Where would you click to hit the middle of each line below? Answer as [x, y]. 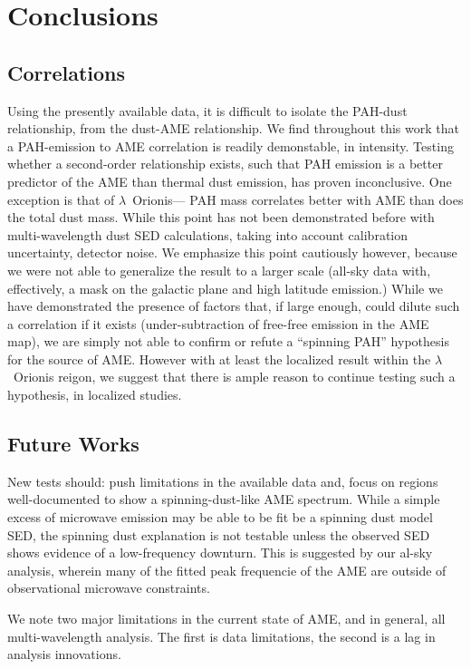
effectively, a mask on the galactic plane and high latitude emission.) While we [225, 288]
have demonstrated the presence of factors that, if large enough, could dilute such [234, 306]
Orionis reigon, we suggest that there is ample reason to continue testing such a [234, 377]
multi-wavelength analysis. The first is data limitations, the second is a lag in [221, 636]
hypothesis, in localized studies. [95, 395]
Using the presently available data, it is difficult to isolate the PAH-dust [207, 110]
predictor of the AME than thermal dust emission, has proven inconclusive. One [230, 181]
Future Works [73, 444]
